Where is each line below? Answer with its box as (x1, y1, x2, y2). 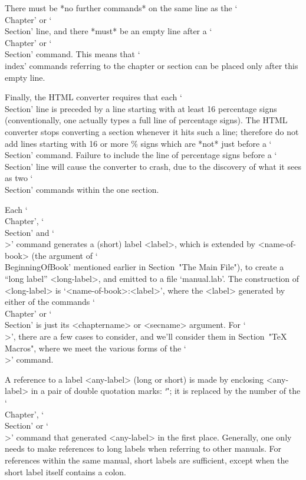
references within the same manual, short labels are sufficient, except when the (5, 453, 289, 466)
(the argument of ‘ (31, 249, 98, 261)
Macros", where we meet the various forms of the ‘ (5, 341, 186, 354)
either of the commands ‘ (5, 295, 95, 308)
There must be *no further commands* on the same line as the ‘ (5, 2, 238, 14)
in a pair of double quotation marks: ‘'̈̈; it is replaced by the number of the (31, 384, 301, 397)
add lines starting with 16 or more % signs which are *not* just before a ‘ (5, 137, 272, 149)
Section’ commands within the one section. (5, 183, 159, 195)
